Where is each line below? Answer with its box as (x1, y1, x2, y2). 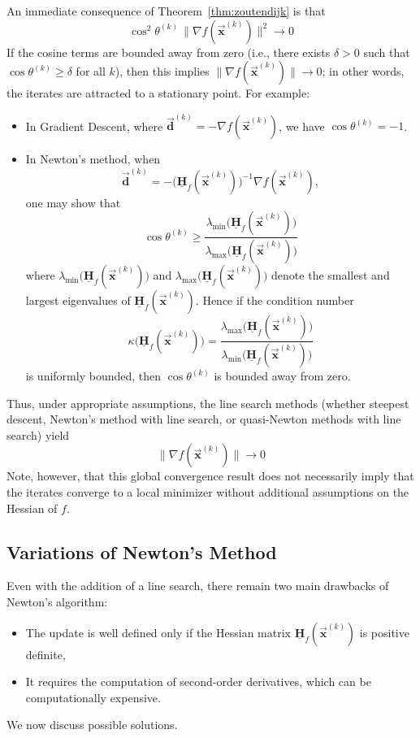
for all (76, 63, 106, 80)
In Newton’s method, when (25, 150, 161, 167)
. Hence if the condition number (195, 292, 354, 309)
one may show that (25, 193, 121, 211)
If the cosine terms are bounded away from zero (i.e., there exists (6, 43, 331, 60)
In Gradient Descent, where (25, 117, 163, 134)
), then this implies (115, 63, 210, 80)
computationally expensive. (25, 688, 161, 705)
